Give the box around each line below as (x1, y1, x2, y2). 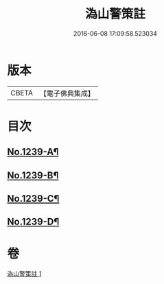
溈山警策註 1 (7, 270, 42, 278)
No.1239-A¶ (7, 146, 59, 158)
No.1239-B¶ (7, 169, 59, 181)
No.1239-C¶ (7, 193, 60, 204)
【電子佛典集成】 (39, 88, 95, 98)
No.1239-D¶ (7, 216, 60, 228)
